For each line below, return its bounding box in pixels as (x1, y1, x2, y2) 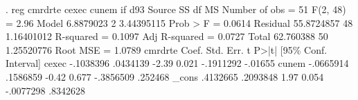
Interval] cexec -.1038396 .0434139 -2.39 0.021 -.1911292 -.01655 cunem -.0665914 (6, 56, 349, 70)
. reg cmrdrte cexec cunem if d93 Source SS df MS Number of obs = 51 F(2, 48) (6, 2, 346, 16)
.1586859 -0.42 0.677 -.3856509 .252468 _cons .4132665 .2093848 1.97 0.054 (6, 69, 324, 83)
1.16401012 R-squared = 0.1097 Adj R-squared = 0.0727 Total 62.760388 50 (6, 29, 328, 43)
